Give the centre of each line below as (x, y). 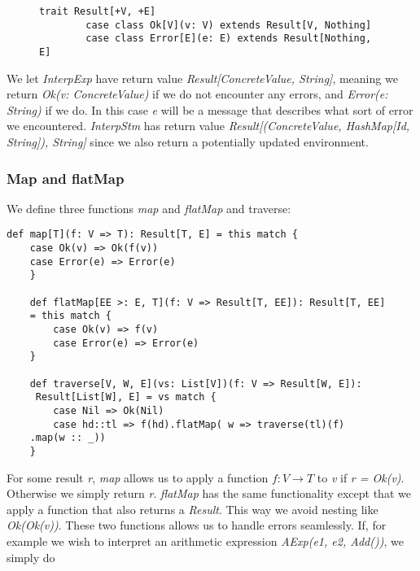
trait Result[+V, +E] (98, 11)
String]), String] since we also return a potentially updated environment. (188, 142)
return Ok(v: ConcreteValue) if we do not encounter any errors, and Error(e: (197, 94)
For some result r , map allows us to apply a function (138, 477)
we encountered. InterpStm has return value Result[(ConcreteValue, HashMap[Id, (208, 126)
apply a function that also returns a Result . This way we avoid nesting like (192, 509)
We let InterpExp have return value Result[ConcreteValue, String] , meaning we (202, 78)
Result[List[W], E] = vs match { (126, 397)
